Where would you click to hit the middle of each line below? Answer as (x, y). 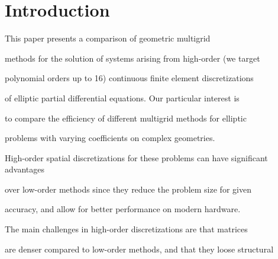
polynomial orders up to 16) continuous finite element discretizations (129, 78)
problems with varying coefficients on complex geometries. (110, 138)
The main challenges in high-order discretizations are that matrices (126, 229)
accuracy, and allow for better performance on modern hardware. (123, 209)
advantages (25, 169)
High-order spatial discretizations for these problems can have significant (136, 157)
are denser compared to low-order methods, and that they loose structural (139, 249)
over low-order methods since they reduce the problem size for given (128, 189)
